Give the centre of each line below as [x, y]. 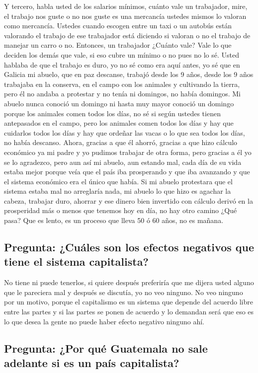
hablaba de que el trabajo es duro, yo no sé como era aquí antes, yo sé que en [122, 64]
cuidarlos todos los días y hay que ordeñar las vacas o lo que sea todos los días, [125, 132]
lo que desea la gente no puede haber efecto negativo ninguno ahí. [104, 321]
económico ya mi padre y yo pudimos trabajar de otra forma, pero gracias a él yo [128, 152]
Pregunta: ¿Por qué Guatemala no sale [106, 348]
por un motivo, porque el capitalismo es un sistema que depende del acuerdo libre [129, 302]
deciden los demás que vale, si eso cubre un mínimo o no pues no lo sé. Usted [122, 54]
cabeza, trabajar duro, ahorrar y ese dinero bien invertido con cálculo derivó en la [129, 200]
